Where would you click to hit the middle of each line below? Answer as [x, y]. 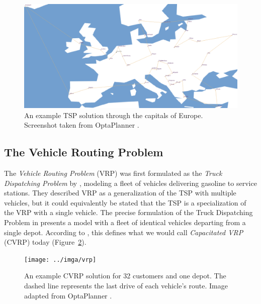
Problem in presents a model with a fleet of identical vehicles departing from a [125, 222]
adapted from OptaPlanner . [68, 295]
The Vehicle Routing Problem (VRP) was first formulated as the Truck [113, 173]
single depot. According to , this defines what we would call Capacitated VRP [124, 232]
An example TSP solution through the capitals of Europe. [114, 115]
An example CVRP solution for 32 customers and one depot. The [125, 276]
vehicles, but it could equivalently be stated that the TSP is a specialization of [125, 202]
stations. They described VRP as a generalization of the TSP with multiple [120, 193]
